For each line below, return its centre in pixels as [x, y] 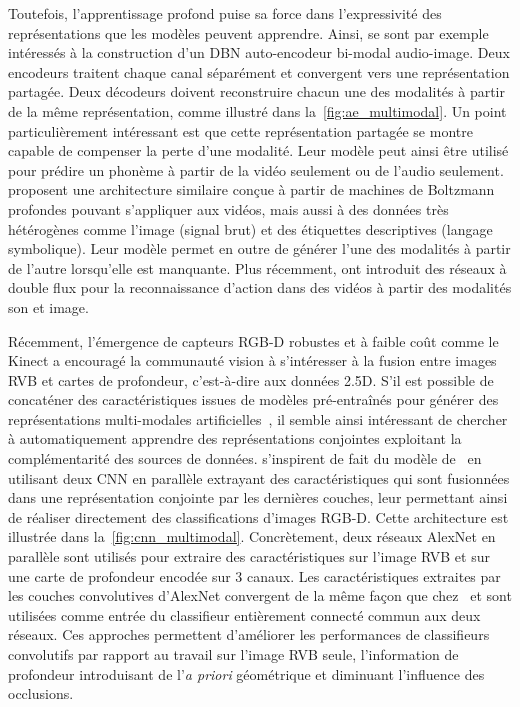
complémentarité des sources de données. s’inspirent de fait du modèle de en [245, 458]
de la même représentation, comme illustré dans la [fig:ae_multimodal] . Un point [257, 110]
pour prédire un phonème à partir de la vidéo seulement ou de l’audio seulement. [256, 169]
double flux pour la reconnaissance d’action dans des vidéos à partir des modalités [260, 287]
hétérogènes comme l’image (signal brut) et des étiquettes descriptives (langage [250, 228]
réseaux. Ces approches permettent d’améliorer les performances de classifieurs [249, 634]
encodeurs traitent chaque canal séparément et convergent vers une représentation [259, 71]
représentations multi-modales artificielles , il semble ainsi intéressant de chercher [258, 418]
